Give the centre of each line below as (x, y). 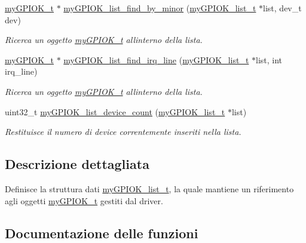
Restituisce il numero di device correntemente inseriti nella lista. (123, 132)
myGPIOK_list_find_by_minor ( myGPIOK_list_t (160, 8)
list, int (269, 59)
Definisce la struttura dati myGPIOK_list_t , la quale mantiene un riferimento (149, 188)
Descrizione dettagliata (77, 164)
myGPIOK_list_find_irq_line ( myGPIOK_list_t (156, 59)
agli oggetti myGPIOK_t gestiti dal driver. (84, 200)
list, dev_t (282, 8)
